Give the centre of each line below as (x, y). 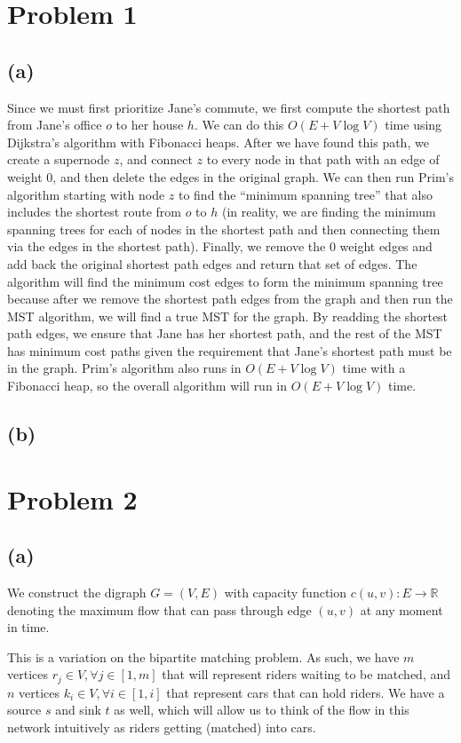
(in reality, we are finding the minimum (329, 212)
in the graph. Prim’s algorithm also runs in (124, 368)
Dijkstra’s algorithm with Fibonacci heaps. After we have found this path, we (218, 142)
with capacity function (286, 593)
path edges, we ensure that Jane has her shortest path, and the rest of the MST (225, 333)
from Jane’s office (55, 125)
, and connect (156, 159)
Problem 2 (72, 498)
